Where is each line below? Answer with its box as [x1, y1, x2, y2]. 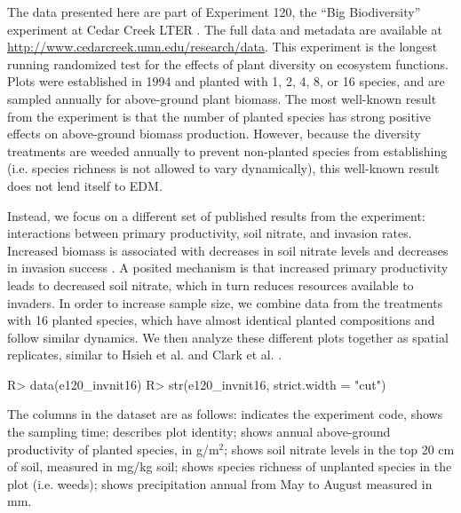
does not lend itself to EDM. [7, 176, 163, 194]
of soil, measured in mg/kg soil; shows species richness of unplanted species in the [7, 457, 452, 476]
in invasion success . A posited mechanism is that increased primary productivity [7, 258, 449, 277]
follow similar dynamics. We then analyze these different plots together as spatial [7, 328, 449, 346]
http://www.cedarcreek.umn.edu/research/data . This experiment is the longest [7, 37, 438, 56]
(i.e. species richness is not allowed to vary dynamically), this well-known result [7, 159, 440, 178]
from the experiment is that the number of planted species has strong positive [7, 107, 431, 125]
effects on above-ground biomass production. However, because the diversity [7, 124, 421, 143]
